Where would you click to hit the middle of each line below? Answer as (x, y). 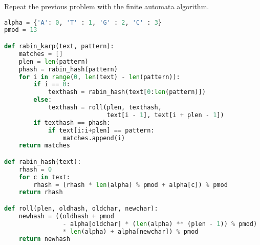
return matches (44, 146)
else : (43, 100)
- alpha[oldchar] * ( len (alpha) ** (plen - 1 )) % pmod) (160, 224)
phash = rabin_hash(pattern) (68, 69)
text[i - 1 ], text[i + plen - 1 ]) (165, 115)
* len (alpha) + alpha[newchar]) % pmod (131, 231)
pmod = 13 (21, 30)
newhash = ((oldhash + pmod (66, 216)
